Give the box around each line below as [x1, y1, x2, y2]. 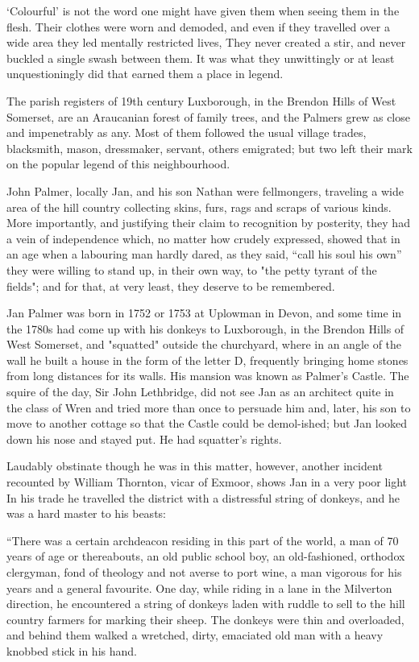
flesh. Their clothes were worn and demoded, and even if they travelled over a [6, 18, 390, 35]
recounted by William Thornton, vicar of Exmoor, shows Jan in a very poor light [6, 474, 408, 490]
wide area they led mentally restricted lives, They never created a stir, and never [6, 34, 406, 51]
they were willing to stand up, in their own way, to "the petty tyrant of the [6, 261, 377, 278]
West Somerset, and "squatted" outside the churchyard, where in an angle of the [6, 336, 402, 353]
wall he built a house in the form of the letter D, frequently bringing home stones [6, 351, 409, 368]
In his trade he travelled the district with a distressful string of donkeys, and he [6, 489, 400, 506]
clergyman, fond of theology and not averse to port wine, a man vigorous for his [6, 564, 402, 580]
